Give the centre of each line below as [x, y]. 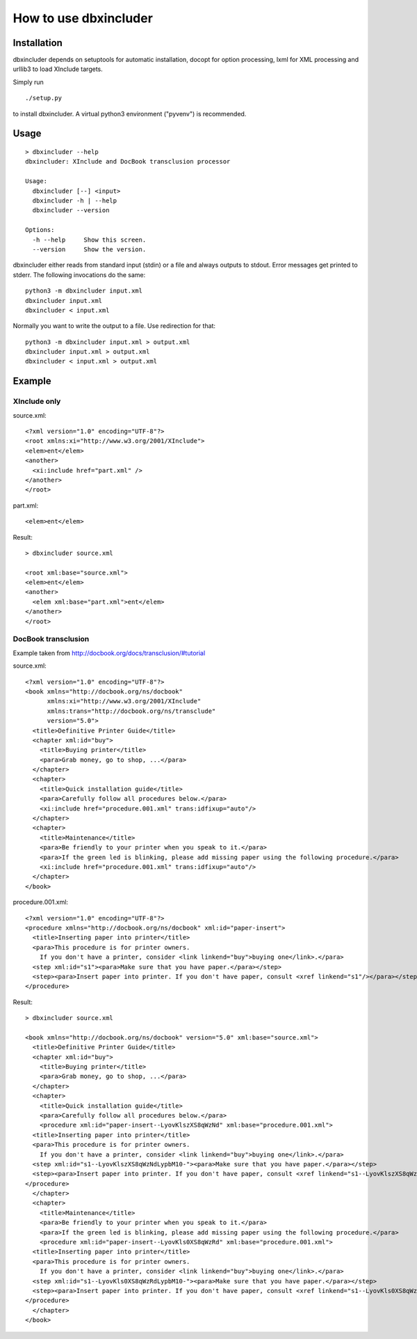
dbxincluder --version [71, 210]
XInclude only [37, 402]
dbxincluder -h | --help [75, 201]
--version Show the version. [89, 249]
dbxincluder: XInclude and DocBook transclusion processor [128, 162]
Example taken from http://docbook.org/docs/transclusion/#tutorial [109, 653]
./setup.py [44, 98]
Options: [40, 230]
